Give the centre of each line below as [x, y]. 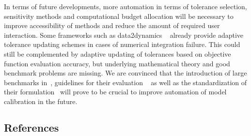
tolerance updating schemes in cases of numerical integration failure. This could [122, 44]
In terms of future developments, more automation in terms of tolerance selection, [125, 6]
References [31, 127]
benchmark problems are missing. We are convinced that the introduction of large [125, 73]
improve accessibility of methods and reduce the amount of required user [112, 25]
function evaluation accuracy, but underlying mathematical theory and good [117, 63]
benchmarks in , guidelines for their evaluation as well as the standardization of [125, 82]
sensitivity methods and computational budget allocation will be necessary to [119, 16]
